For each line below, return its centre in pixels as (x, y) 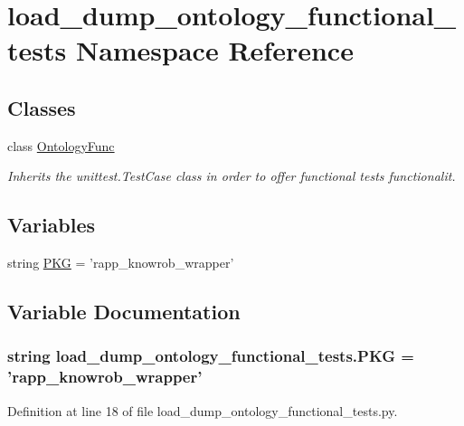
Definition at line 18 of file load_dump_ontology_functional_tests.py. (203, 410)
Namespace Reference (214, 50)
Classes (42, 107)
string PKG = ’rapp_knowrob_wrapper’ (121, 263)
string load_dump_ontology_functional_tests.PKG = (211, 356)
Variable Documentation (124, 312)
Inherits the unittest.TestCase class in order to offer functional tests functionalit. (232, 176)
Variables (52, 225)
